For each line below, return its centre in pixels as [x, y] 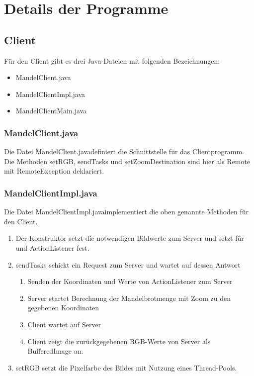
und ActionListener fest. [52, 247]
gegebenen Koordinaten [63, 308]
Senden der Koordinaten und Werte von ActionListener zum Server [130, 281]
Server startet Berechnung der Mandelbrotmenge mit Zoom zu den [129, 298]
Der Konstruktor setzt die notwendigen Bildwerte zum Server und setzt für [130, 238]
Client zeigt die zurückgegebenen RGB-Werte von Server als [119, 341]
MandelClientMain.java [51, 111]
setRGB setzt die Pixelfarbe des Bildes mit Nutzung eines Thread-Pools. [126, 367]
